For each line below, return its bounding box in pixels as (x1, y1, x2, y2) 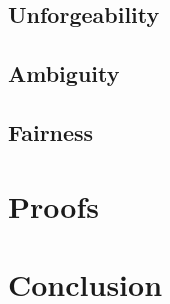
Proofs (8, 185, 99, 226)
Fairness (8, 116, 94, 147)
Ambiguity (8, 58, 120, 89)
